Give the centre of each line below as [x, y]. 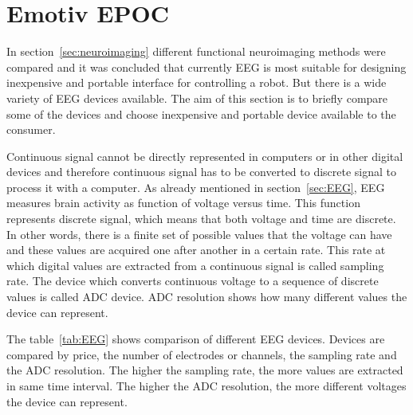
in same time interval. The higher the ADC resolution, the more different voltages [206, 386]
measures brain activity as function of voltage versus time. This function [183, 203]
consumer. [31, 129]
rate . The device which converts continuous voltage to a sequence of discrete [193, 281]
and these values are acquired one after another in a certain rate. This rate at [196, 250]
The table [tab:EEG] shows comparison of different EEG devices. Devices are [196, 339]
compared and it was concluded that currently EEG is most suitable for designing [206, 67]
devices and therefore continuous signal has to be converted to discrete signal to [202, 172]
